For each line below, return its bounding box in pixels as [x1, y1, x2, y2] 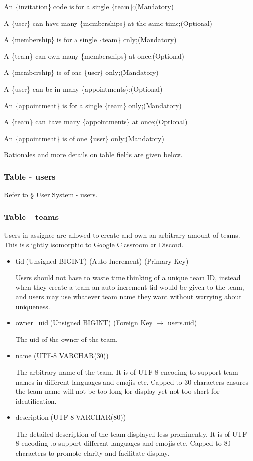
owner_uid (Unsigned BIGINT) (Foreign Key [15, 317, 152, 328]
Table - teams [4, 210, 59, 222]
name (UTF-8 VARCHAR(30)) [15, 350, 109, 361]
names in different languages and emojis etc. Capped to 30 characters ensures [15, 376, 249, 387]
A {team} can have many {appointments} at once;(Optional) [4, 117, 188, 127]
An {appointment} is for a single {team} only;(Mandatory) [4, 100, 182, 110]
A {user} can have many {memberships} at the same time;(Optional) [4, 18, 213, 28]
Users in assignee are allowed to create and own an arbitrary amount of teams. [4, 229, 240, 240]
